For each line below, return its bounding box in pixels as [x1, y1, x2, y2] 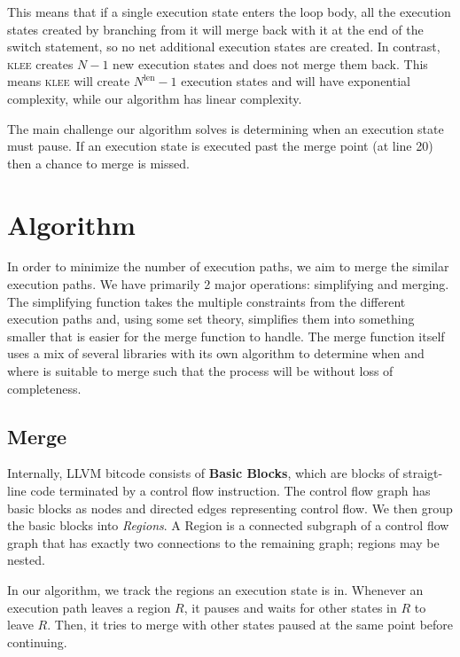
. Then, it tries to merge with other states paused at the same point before [47, 615, 454, 634]
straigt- [402, 464, 443, 482]
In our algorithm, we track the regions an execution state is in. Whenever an [7, 580, 424, 598]
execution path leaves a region [7, 598, 171, 616]
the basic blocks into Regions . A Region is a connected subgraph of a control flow [7, 516, 449, 535]
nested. [7, 551, 45, 569]
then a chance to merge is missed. [7, 153, 190, 172]
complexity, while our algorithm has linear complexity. [7, 89, 302, 107]
